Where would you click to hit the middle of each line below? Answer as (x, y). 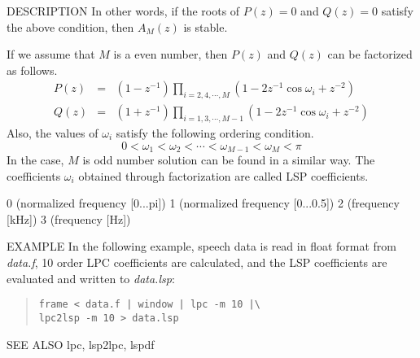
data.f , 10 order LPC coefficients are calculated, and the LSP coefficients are (197, 262)
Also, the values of (52, 133)
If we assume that (51, 54)
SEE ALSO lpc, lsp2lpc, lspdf (81, 344)
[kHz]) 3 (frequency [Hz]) (69, 218)
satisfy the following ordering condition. (215, 133)
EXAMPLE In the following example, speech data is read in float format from (202, 246)
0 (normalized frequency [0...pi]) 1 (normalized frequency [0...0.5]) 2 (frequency (203, 203)
